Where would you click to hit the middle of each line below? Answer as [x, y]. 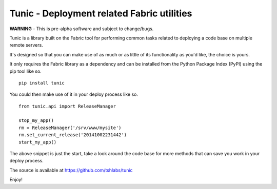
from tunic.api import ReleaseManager [67, 106]
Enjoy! [16, 180]
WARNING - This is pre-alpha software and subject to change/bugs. [82, 29]
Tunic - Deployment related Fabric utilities [101, 13]
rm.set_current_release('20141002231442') [73, 135]
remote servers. [26, 45]
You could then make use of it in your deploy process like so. [74, 94]
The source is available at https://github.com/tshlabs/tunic [71, 170]
